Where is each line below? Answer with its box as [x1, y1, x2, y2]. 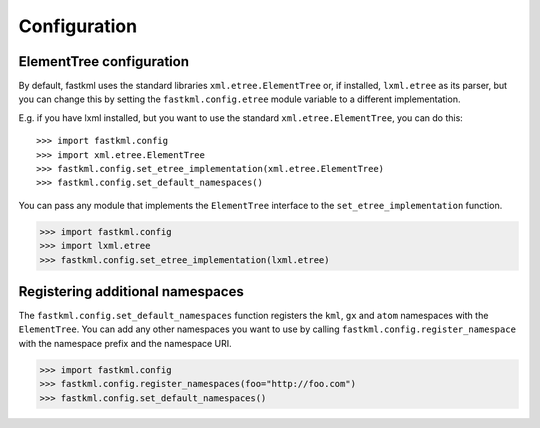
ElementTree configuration [18, 53, 190, 70]
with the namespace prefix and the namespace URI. [18, 337, 232, 349]
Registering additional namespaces [18, 283, 244, 300]
